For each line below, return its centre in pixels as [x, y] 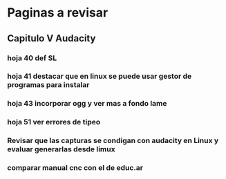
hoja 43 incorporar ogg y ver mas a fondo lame [87, 104]
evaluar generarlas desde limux [61, 149]
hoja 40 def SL [32, 58]
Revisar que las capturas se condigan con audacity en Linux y [113, 141]
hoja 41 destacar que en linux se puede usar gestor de [100, 76]
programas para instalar [48, 85]
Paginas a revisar [58, 13]
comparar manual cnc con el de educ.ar [75, 168]
